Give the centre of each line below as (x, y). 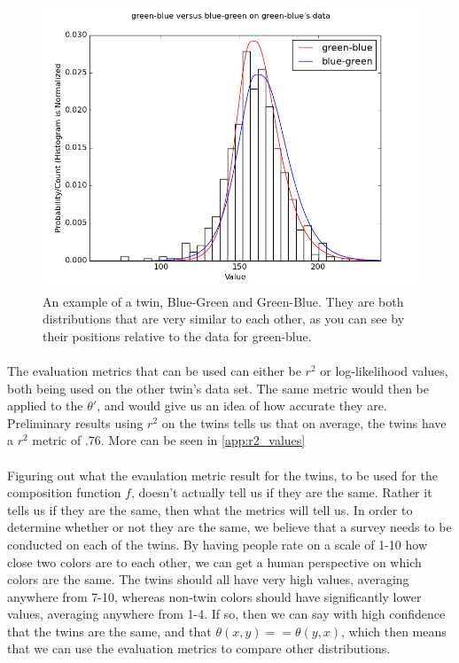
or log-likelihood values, (384, 370)
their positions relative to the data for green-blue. (177, 335)
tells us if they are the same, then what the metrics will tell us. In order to (210, 509)
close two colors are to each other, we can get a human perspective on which (214, 562)
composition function (64, 492)
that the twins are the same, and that (109, 631)
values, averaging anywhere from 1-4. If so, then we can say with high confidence (226, 614)
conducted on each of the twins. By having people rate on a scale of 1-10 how (218, 544)
